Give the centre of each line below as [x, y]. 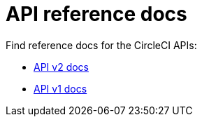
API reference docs [96, 14]
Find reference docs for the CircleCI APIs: [101, 45]
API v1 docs [60, 88]
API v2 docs [61, 67]
